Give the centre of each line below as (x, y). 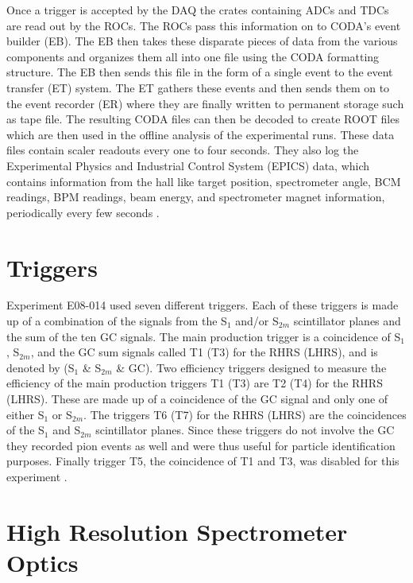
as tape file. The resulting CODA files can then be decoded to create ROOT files (203, 119)
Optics (42, 562)
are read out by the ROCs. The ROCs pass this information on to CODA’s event (204, 25)
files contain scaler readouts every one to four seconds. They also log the (183, 150)
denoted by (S (41, 367)
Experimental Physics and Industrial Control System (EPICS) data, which (188, 165)
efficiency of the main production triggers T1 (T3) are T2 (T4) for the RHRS (195, 383)
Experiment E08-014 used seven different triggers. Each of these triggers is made (203, 305)
